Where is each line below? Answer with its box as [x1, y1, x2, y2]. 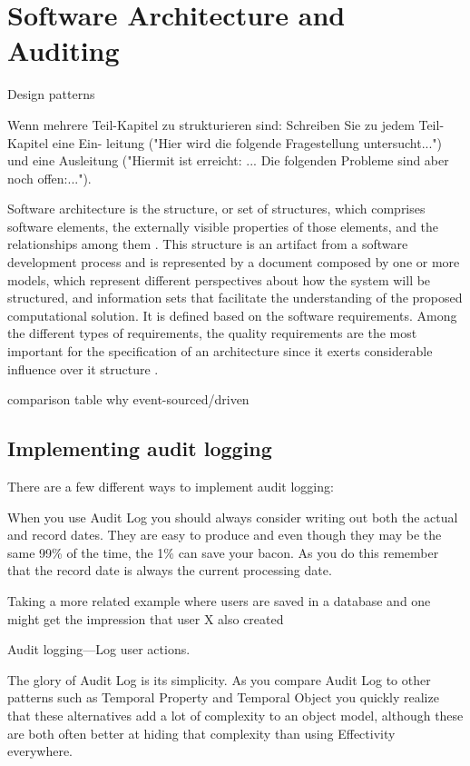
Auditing [7, 32, 120, 69]
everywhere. [7, 741, 73, 761]
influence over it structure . [7, 359, 159, 378]
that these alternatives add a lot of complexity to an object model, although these [7, 705, 464, 724]
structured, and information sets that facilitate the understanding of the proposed [7, 288, 463, 307]
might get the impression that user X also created [7, 609, 284, 628]
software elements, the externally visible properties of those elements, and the [7, 216, 439, 235]
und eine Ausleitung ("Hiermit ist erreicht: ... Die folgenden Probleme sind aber [7, 151, 449, 170]
